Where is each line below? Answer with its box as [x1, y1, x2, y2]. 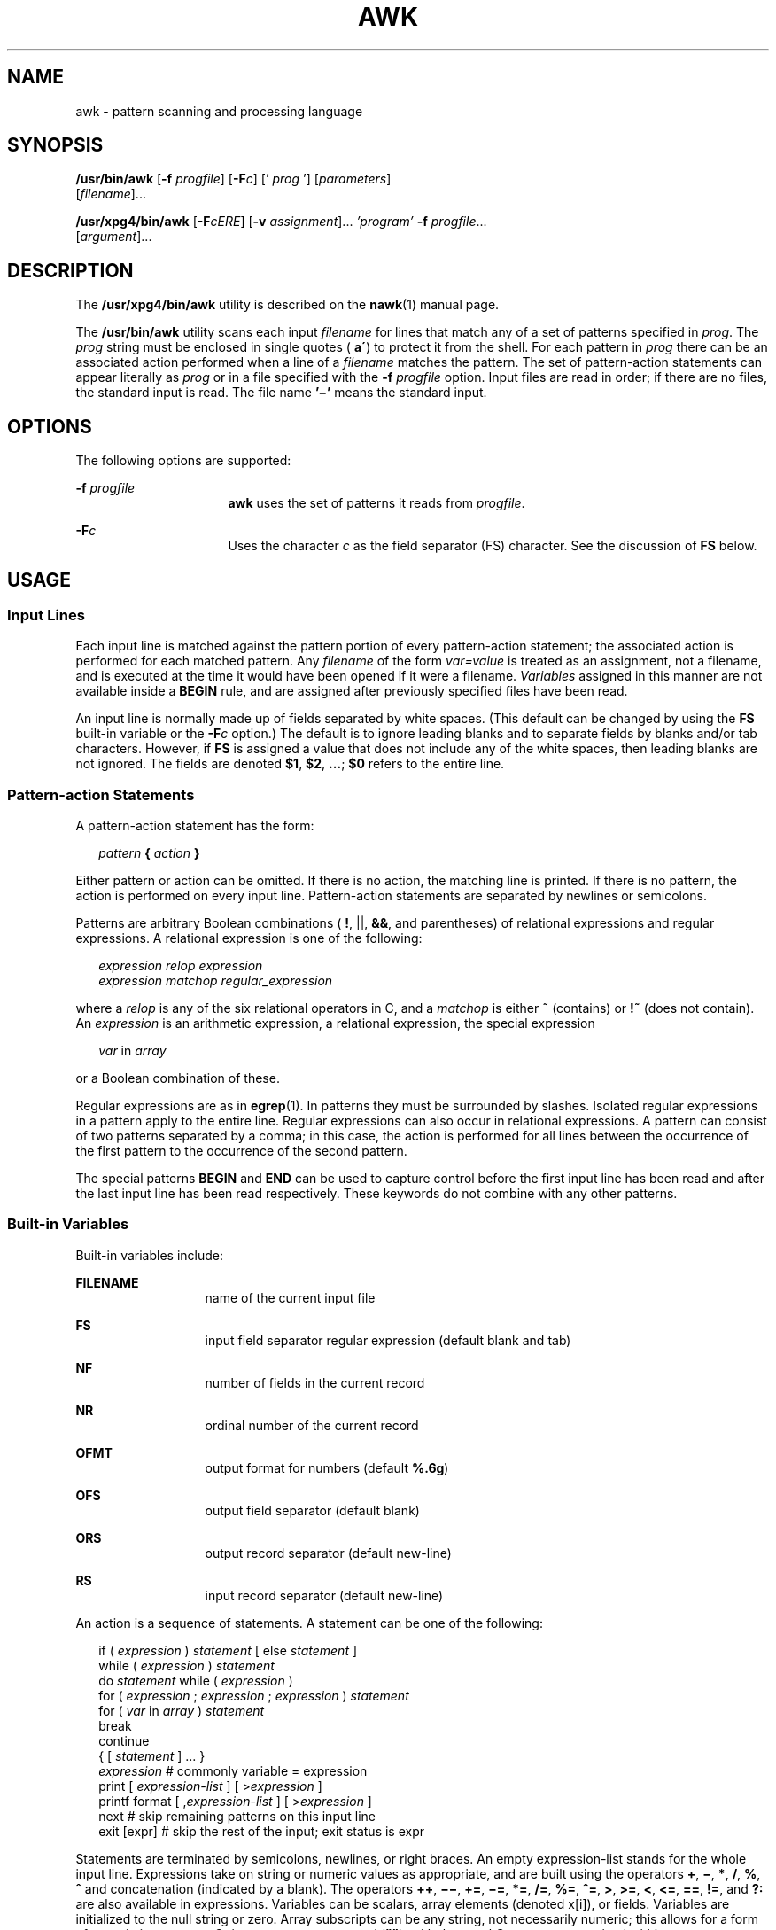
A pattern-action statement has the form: [75, 818, 314, 834]
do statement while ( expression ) [98, 1672, 293, 1688]
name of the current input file [205, 1289, 376, 1305]
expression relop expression [98, 958, 263, 974]
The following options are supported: [75, 453, 291, 469]
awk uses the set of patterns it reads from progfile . [228, 495, 525, 511]
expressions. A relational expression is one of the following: [75, 930, 423, 946]
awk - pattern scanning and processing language [75, 103, 363, 119]
